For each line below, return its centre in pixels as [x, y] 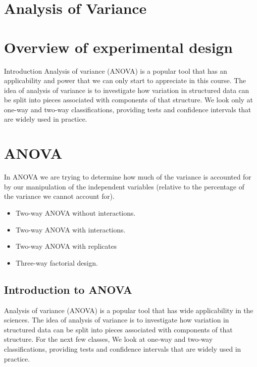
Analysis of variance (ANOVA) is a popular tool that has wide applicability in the [129, 310]
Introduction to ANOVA [68, 289]
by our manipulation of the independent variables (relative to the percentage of [124, 186]
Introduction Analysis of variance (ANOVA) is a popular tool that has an [116, 70]
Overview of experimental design [118, 47]
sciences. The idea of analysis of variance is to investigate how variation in [117, 320]
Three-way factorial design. [57, 262]
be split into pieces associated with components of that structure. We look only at [128, 100]
